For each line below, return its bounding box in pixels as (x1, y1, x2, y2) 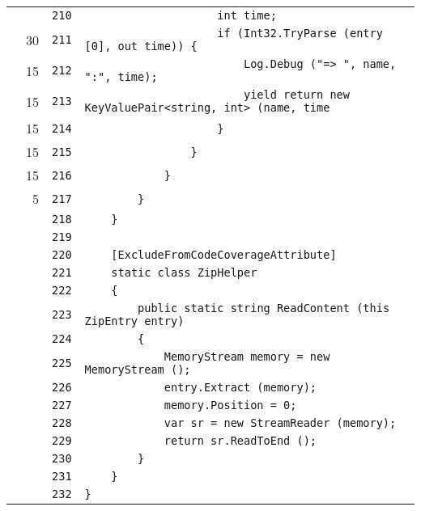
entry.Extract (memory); (164, 381, 317, 394)
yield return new (244, 88, 350, 101)
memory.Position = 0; (164, 399, 297, 412)
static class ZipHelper (111, 266, 257, 279)
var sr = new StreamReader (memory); (164, 416, 397, 429)
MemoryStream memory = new (164, 350, 330, 363)
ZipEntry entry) (84, 315, 185, 327)
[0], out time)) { (84, 40, 198, 53)
